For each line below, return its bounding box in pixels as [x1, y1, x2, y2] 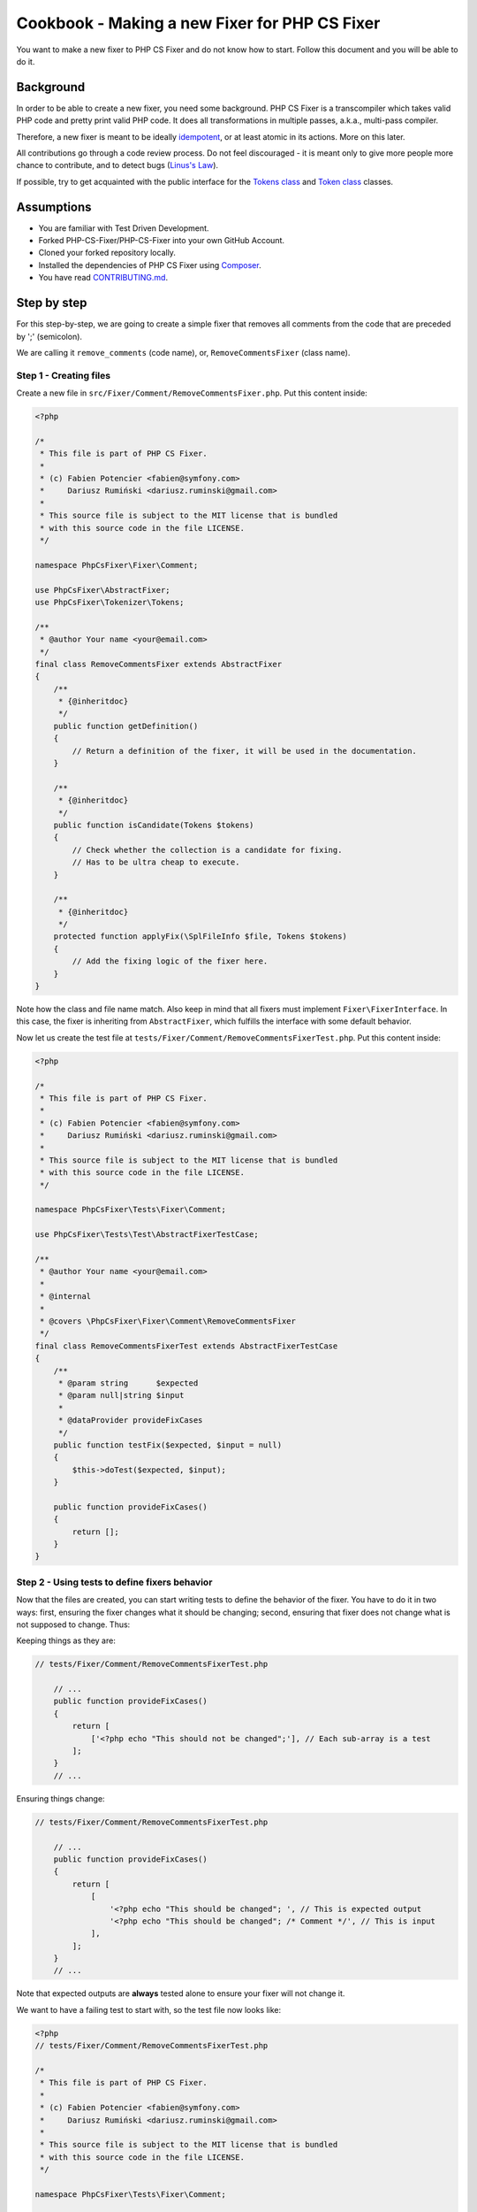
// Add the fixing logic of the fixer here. [72, 956, 269, 966]
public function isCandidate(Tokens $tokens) [53, 819, 254, 830]
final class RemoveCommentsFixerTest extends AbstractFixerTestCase [34, 1340, 338, 1351]
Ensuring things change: [16, 1793, 105, 1804]
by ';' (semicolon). [16, 331, 83, 342]
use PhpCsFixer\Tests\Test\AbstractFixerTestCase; [34, 1230, 260, 1240]
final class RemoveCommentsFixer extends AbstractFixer [34, 659, 283, 669]
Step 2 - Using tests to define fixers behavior [16, 1576, 213, 1588]
